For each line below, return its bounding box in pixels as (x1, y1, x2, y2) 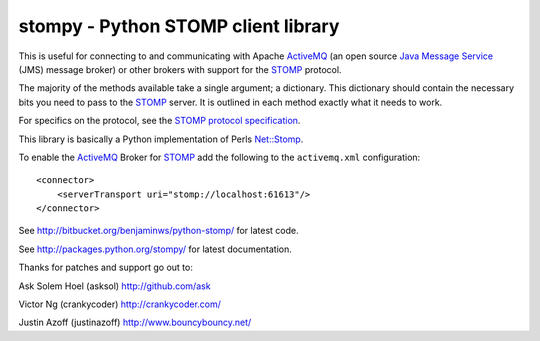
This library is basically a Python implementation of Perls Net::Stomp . (18, 133, 304, 145)
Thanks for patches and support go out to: (18, 261, 194, 274)
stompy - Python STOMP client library (18, 15, 340, 37)
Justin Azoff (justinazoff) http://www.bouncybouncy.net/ (18, 316, 252, 329)
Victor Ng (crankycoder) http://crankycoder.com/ (18, 298, 222, 310)
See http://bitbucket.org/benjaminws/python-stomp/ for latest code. (18, 225, 299, 237)
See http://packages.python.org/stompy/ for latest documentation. (18, 243, 292, 255)
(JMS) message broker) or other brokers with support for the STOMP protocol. (18, 63, 342, 75)
